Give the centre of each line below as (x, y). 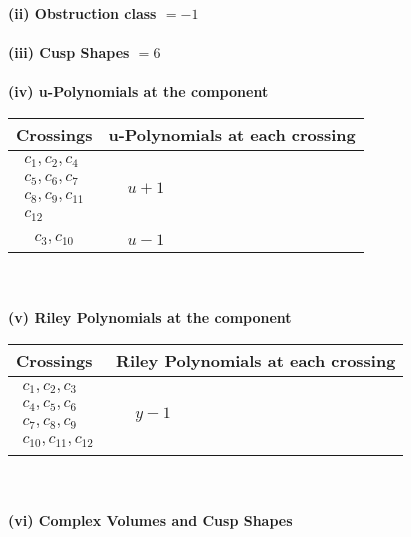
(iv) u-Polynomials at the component (138, 91)
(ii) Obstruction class (82, 13)
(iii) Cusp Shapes (69, 52)
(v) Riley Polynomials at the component (150, 317)
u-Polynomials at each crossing (232, 134)
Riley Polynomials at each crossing (256, 361)
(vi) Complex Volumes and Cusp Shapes (150, 519)
